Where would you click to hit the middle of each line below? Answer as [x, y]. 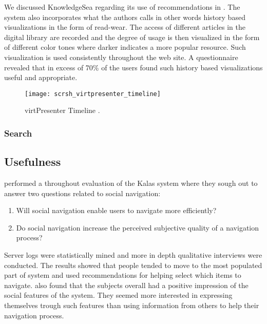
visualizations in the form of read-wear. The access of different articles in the [125, 27]
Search [18, 133]
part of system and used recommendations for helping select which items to [123, 275]
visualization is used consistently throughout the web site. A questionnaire [121, 57]
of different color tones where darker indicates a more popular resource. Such [125, 47]
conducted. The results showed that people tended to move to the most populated [133, 265]
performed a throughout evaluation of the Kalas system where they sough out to [131, 183]
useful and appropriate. [41, 77]
